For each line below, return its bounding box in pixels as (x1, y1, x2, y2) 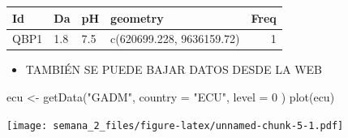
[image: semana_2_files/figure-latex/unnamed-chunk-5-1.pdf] (6, 119, 344, 132)
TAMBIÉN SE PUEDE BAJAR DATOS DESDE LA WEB (25, 61, 322, 78)
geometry (110, 9, 164, 26)
